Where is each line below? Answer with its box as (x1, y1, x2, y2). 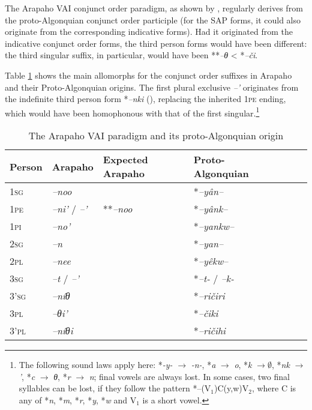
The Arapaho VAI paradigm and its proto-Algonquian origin (28, 128, 284, 142)
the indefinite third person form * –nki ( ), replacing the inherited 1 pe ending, (5, 92, 286, 105)
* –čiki (193, 306, 218, 320)
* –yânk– (193, 202, 228, 216)
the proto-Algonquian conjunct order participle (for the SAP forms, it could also (5, 13, 301, 26)
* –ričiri (193, 289, 225, 303)
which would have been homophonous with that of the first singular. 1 (5, 104, 260, 119)
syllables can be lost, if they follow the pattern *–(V (19, 382, 211, 394)
